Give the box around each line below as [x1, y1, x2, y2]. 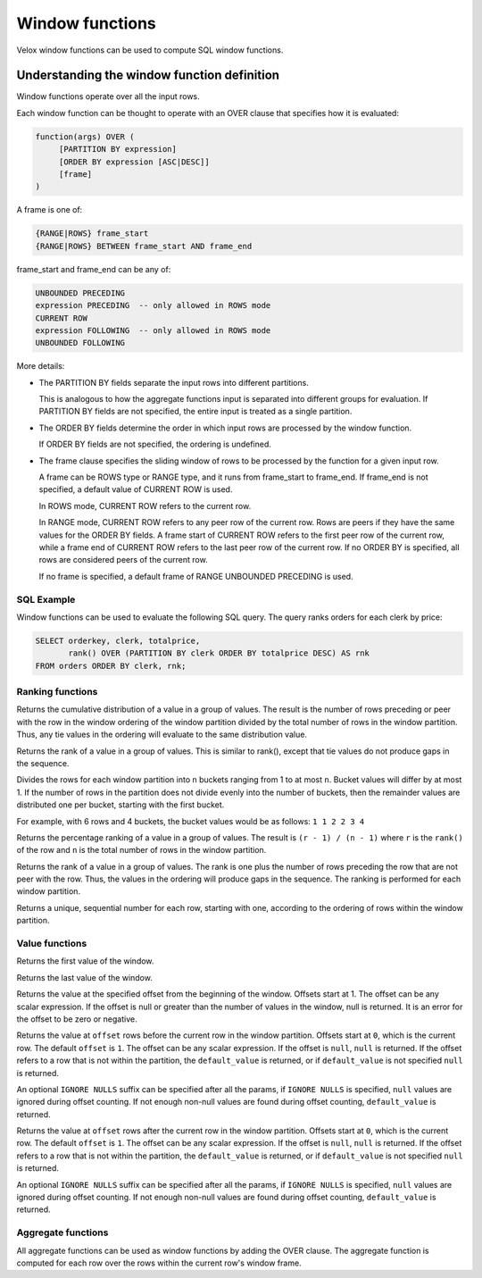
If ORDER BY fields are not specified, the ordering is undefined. [38, 439, 271, 450]
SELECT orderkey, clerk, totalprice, [35, 635, 201, 646]
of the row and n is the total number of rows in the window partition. [16, 845, 267, 856]
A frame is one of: [16, 205, 83, 215]
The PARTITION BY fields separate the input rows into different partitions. [38, 377, 310, 388]
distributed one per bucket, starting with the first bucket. [16, 799, 225, 810]
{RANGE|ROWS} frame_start [35, 229, 149, 238]
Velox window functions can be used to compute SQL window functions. [16, 45, 284, 55]
